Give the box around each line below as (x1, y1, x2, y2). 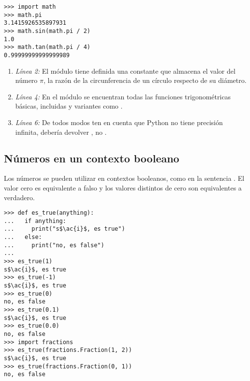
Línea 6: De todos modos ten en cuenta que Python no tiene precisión (15, 117, 223, 127)
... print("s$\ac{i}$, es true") (4, 225, 125, 233)
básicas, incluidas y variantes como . (15, 101, 123, 111)
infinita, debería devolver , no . (15, 127, 107, 137)
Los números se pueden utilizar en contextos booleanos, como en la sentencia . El (4, 173, 245, 183)
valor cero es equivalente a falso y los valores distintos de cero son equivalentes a (4, 182, 242, 192)
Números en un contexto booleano (4, 150, 179, 165)
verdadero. (4, 192, 35, 202)
